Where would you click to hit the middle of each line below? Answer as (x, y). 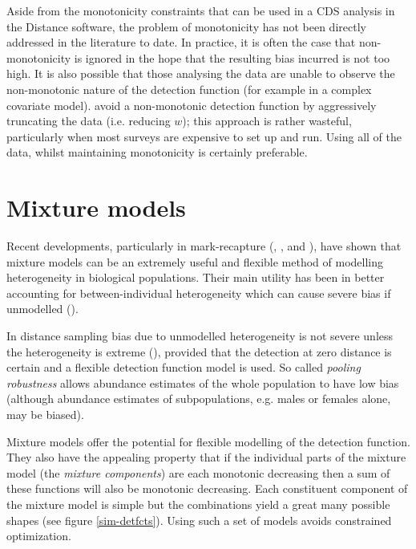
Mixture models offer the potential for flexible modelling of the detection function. (208, 441)
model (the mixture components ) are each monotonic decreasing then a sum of (198, 472)
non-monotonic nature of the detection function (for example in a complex (189, 89)
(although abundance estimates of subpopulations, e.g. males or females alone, (199, 399)
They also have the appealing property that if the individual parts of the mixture (206, 457)
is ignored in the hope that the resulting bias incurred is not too (232, 57)
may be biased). (45, 414)
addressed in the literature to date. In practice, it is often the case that (181, 42)
